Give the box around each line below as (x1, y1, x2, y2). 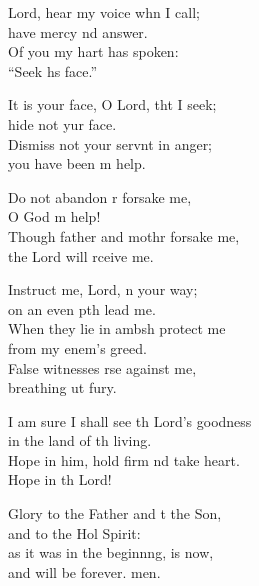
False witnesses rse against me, (8, 357, 197, 378)
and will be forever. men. (8, 561, 161, 582)
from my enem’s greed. (8, 337, 147, 358)
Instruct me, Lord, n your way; (8, 279, 198, 300)
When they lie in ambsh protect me (8, 318, 226, 339)
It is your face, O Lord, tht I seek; (8, 94, 217, 115)
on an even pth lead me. (8, 298, 156, 319)
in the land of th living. (8, 430, 152, 451)
